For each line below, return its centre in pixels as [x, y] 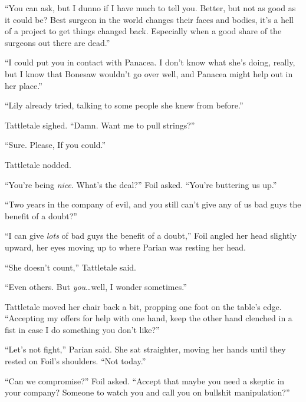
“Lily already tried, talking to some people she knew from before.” [124, 105]
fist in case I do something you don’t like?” [82, 329]
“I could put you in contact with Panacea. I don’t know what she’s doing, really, [150, 62]
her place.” [24, 85]
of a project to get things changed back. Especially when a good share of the [143, 31]
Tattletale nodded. [38, 164]
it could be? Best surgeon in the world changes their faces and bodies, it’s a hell [149, 19]
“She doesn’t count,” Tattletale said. [70, 267]
